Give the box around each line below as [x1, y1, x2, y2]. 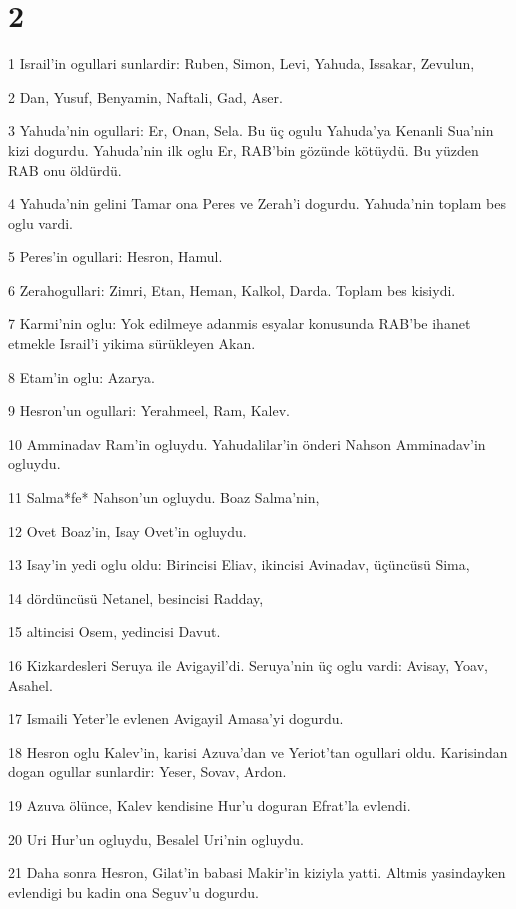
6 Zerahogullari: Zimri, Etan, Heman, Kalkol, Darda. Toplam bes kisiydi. [8, 279, 456, 300]
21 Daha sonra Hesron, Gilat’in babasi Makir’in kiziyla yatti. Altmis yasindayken [8, 862, 506, 883]
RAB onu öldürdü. [8, 159, 122, 180]
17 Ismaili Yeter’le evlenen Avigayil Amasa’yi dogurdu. [8, 708, 344, 729]
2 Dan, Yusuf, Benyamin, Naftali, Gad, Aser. [8, 86, 283, 107]
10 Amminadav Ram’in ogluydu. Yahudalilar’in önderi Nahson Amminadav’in [8, 433, 486, 454]
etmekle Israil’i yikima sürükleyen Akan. [8, 333, 256, 354]
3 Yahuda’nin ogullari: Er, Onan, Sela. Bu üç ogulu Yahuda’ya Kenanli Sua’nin [8, 120, 494, 141]
